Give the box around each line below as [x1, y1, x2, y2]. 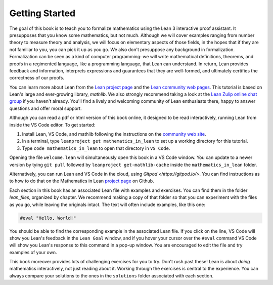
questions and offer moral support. [9, 105, 82, 111]
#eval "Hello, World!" [20, 215, 76, 221]
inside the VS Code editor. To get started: [9, 121, 96, 128]
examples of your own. [9, 249, 57, 255]
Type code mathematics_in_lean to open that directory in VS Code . [22, 145, 170, 151]
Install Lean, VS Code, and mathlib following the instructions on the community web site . [22, 131, 207, 137]
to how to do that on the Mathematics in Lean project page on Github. [9, 178, 154, 184]
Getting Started [9, 8, 76, 19]
